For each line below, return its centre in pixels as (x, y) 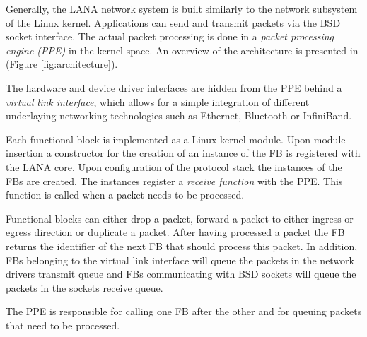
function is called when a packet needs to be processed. (125, 195)
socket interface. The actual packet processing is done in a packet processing (170, 36)
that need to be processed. (63, 325)
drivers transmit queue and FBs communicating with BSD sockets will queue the (181, 274)
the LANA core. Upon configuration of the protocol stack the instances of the (174, 166)
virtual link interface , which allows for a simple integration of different (158, 101)
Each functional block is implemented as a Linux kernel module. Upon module (176, 139)
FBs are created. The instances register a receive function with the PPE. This (174, 181)
